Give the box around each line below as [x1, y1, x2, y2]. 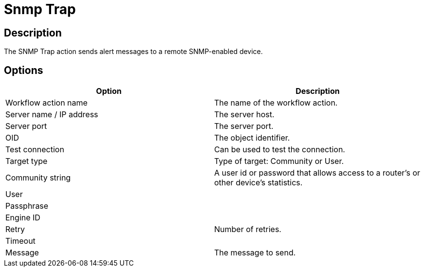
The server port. [214, 121, 274, 131]
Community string [5, 173, 71, 183]
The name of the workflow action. [214, 98, 338, 108]
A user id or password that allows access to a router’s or [214, 168, 420, 178]
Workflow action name [5, 98, 88, 108]
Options [4, 64, 43, 76]
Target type [5, 156, 48, 166]
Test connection [5, 145, 64, 155]
